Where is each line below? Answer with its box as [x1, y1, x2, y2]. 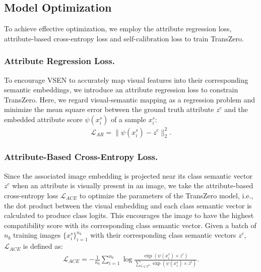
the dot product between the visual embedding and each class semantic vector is [4, 200, 252, 210]
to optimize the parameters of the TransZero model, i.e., [79, 190, 253, 200]
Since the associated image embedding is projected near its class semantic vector [4, 170, 252, 181]
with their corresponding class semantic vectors [90, 230, 236, 240]
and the [224, 104, 248, 115]
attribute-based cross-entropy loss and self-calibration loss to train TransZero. [4, 33, 244, 43]
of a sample [111, 114, 146, 124]
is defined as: [23, 241, 63, 251]
